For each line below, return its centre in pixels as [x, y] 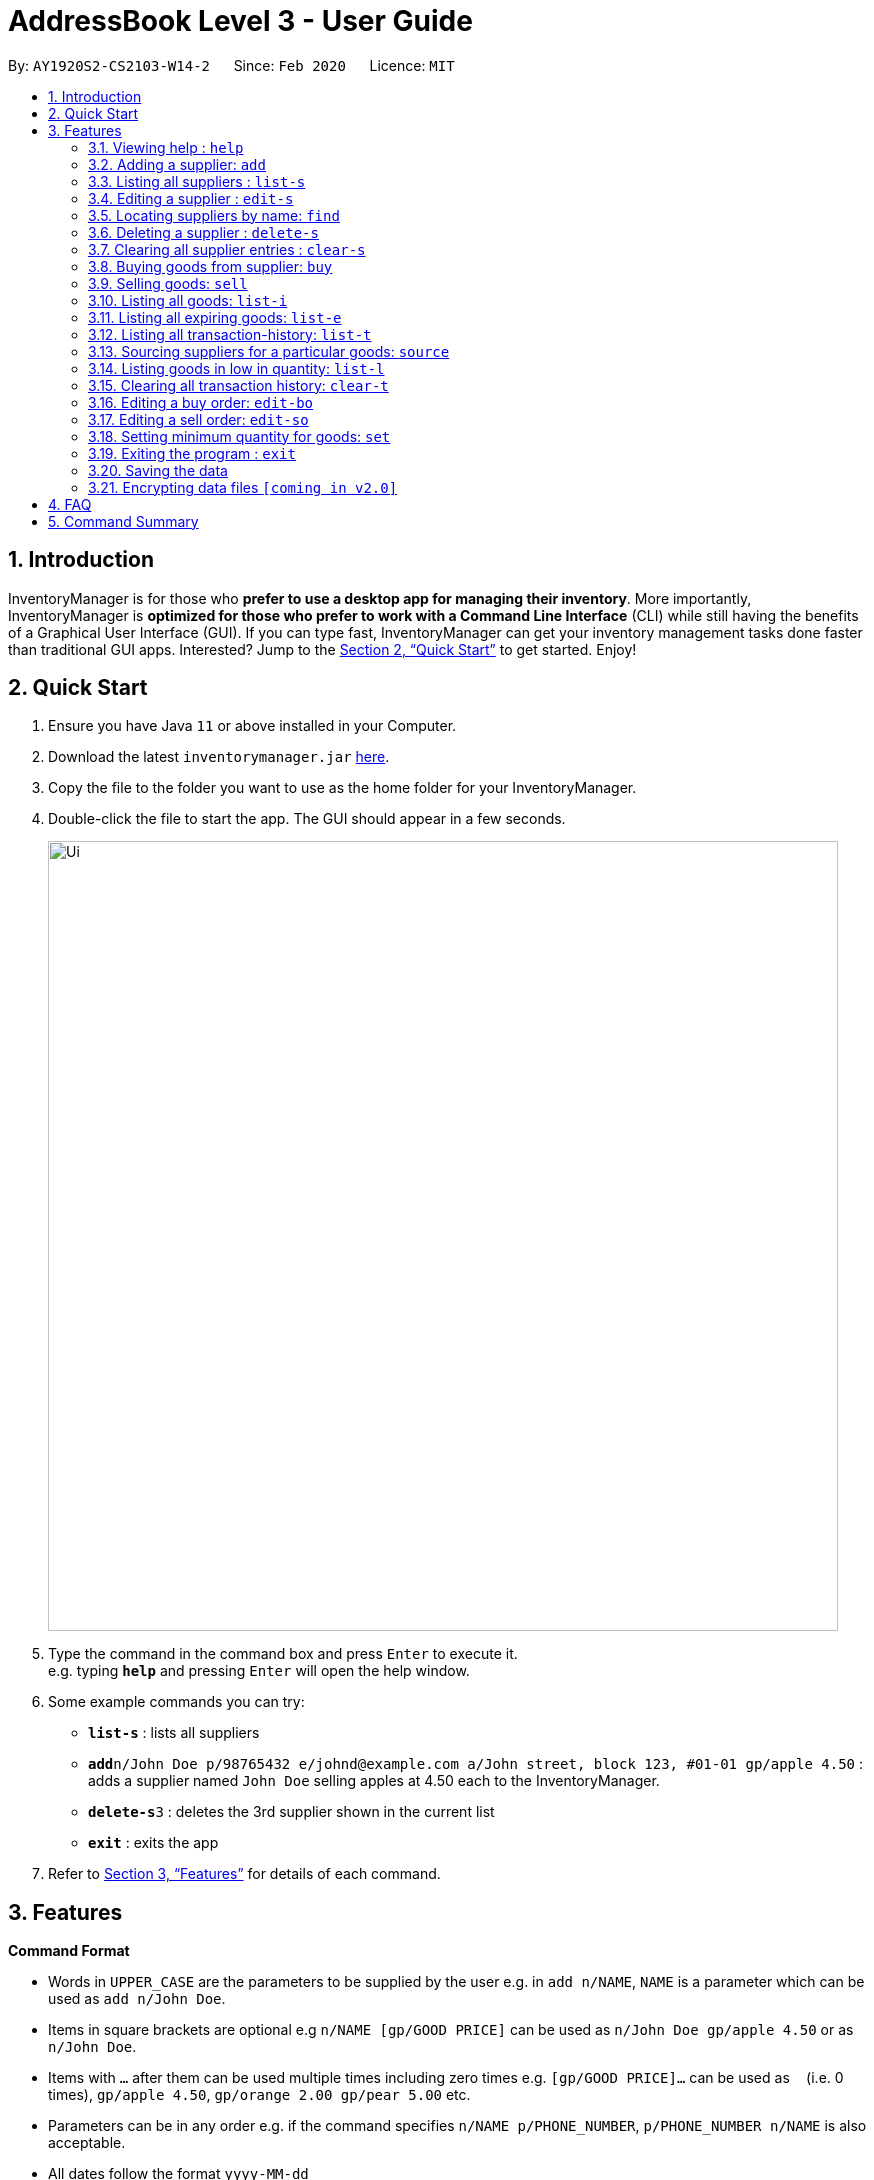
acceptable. [87, 2143]
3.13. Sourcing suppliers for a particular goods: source [269, 351]
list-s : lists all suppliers [174, 1733]
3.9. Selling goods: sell [168, 283]
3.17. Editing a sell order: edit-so [198, 419]
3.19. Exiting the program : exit [192, 453]
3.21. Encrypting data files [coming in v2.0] [243, 487]
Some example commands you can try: [176, 1702]
